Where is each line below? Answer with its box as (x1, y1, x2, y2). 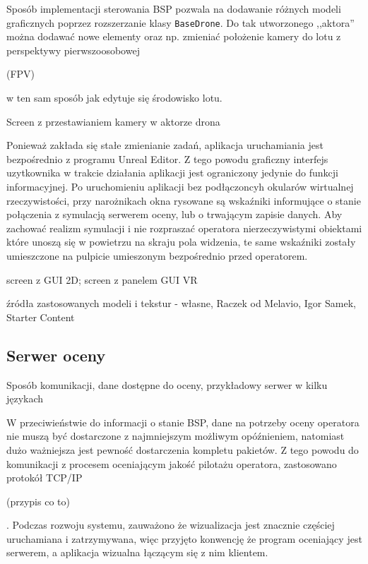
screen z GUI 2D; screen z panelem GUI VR (6, 272, 198, 287)
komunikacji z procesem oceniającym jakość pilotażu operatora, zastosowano (6, 456, 337, 471)
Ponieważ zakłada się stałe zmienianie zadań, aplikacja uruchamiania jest (6, 138, 324, 152)
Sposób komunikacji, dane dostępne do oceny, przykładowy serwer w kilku (6, 377, 328, 392)
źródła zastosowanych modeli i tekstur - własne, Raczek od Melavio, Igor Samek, (6, 296, 356, 311)
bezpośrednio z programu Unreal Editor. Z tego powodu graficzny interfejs (6, 151, 328, 166)
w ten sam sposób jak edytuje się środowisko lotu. (6, 90, 222, 105)
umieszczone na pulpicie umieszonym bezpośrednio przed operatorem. (6, 248, 308, 263)
